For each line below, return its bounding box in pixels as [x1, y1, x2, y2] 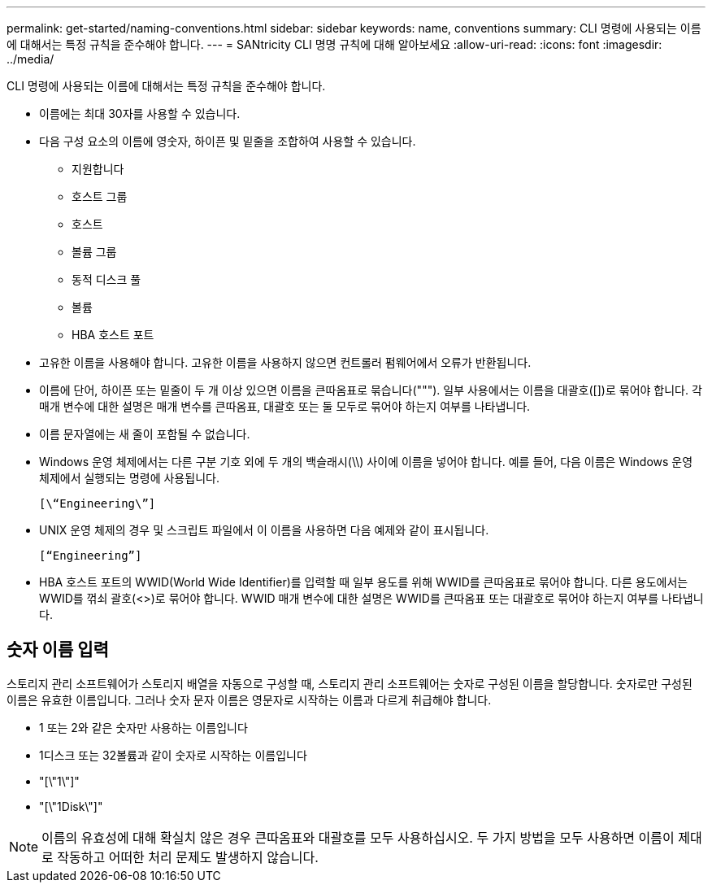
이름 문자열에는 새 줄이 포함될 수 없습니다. [39, 427, 250, 441]
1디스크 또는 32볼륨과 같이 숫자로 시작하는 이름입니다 [39, 747, 307, 762]
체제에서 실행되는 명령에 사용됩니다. [39, 471, 219, 485]
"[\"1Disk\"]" [39, 799, 103, 813]
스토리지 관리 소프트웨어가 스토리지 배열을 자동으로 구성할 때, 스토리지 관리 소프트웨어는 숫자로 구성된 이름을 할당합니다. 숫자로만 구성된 [7, 676, 692, 691]
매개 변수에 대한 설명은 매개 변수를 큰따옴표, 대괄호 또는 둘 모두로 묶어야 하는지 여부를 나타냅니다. [39, 399, 531, 413]
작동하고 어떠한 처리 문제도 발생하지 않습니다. [57, 848, 319, 865]
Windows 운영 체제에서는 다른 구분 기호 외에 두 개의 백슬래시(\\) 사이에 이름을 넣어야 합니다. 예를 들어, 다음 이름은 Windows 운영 [39, 455, 693, 468]
